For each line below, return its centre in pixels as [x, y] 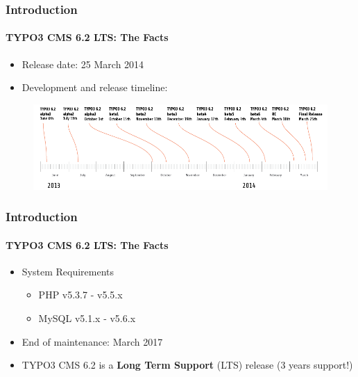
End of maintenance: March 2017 [92, 341]
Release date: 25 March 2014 [83, 64]
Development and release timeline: [95, 87]
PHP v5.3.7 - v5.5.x [80, 295]
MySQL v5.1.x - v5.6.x [87, 318]
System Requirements [68, 271]
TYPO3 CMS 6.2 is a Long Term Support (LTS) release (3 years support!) [187, 365]
